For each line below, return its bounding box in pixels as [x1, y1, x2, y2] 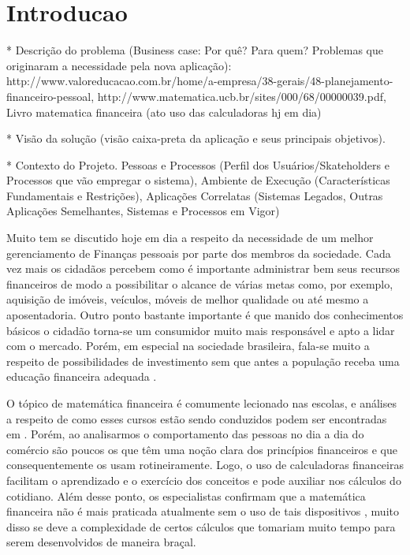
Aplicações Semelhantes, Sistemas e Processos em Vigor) [6, 203, 280, 219]
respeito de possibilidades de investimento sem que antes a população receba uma [6, 352, 400, 369]
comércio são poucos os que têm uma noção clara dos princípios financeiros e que [6, 441, 398, 457]
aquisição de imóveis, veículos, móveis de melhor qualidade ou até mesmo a [6, 291, 369, 307]
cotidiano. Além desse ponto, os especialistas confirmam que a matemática [6, 487, 366, 504]
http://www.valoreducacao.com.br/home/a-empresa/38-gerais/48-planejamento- [6, 73, 393, 89]
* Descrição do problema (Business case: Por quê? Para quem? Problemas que [6, 42, 383, 58]
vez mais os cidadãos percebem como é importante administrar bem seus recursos [6, 260, 400, 277]
